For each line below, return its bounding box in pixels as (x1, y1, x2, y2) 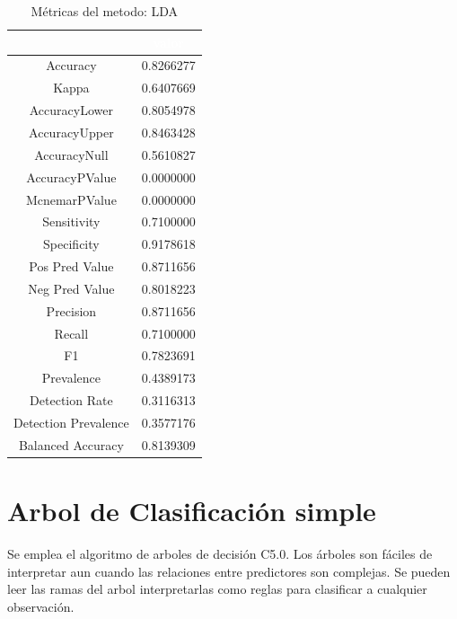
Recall (54, 323, 89, 342)
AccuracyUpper (29, 122, 114, 141)
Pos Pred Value (29, 257, 114, 276)
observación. (7, 597, 75, 615)
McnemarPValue (25, 190, 117, 208)
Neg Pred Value (28, 279, 115, 297)
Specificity (43, 234, 100, 253)
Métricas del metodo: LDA (31, 2, 179, 20)
